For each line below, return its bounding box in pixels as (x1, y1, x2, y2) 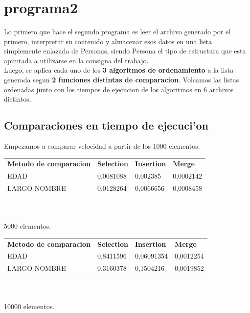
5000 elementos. (4, 221, 51, 231)
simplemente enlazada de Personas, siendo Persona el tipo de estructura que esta (4, 46, 246, 56)
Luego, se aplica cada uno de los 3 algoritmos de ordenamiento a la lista (4, 65, 234, 75)
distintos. (4, 94, 31, 104)
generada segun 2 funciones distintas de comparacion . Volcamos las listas (4, 74, 239, 84)
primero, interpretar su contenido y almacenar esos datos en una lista (4, 36, 212, 46)
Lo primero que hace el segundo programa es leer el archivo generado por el (4, 26, 231, 36)
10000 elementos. (4, 301, 55, 311)
